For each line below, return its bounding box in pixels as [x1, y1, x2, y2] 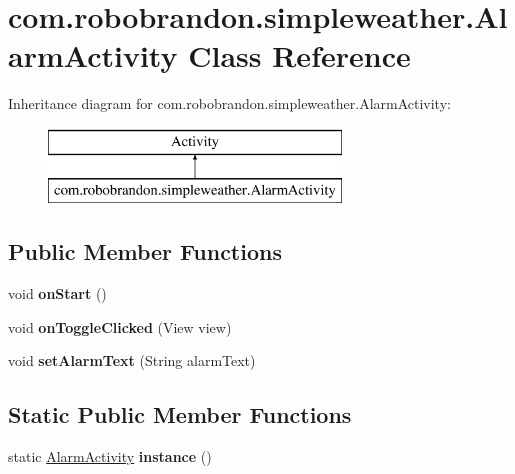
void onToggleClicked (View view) [8, 316, 232, 337]
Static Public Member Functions [8, 399, 352, 430]
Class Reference [188, 35, 411, 76]
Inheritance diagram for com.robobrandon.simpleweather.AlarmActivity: [8, 93, 451, 114]
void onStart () [8, 283, 107, 304]
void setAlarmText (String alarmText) [8, 350, 256, 371]
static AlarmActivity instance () [8, 446, 212, 467]
